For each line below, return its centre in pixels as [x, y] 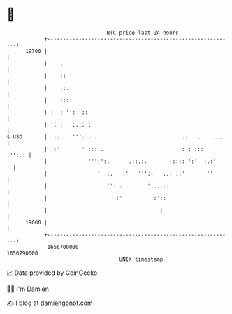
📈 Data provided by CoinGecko [52, 273]
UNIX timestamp [141, 259]
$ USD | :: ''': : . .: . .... [116, 137]
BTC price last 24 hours [143, 33]
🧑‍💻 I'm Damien [28, 289]
